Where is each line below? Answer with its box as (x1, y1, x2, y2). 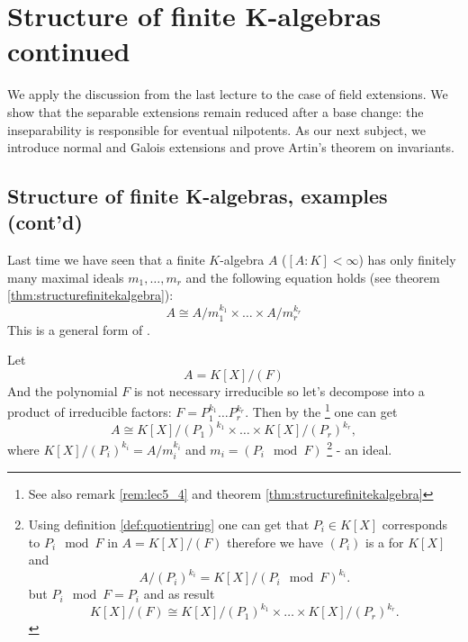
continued (7, 32, 130, 69)
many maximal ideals (7, 267, 124, 286)
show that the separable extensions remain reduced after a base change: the (7, 102, 424, 121)
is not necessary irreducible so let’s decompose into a (133, 381, 425, 400)
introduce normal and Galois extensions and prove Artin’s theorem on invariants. (7, 138, 454, 157)
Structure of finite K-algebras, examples (7, 182, 388, 210)
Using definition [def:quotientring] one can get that (28, 514, 310, 533)
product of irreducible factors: (7, 402, 172, 421)
